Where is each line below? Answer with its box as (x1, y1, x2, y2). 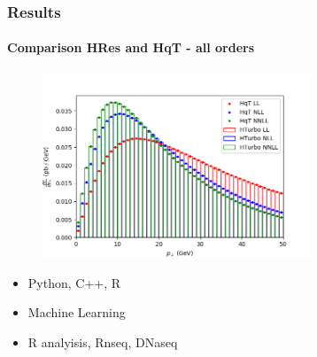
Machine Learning (27, 303, 126, 322)
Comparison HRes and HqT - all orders (7, 38, 255, 57)
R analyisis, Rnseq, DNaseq (27, 332, 178, 351)
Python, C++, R (27, 273, 121, 291)
